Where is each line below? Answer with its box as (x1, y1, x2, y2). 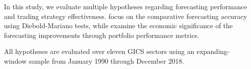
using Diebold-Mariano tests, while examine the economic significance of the (4, 20, 233, 31)
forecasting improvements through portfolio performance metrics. (4, 30, 200, 40)
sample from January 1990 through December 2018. (28, 55, 184, 66)
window (4, 55, 27, 66)
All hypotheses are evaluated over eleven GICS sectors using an (4, 46, 195, 56)
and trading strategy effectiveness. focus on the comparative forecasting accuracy (4, 11, 247, 21)
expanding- (196, 46, 230, 56)
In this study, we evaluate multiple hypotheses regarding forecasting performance (4, 1, 248, 11)
